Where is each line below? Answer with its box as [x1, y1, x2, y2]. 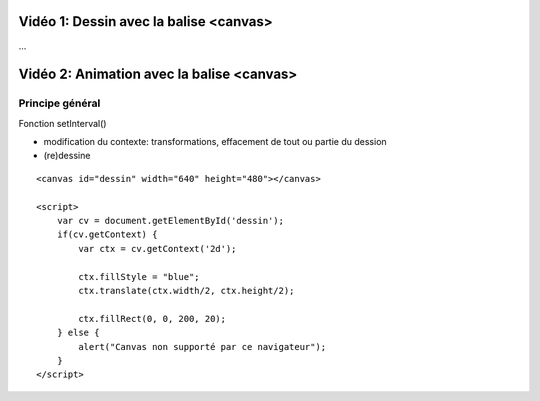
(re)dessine [43, 150, 91, 162]
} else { [56, 327, 100, 339]
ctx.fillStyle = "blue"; [78, 271, 200, 282]
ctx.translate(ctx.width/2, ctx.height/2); [78, 285, 295, 296]
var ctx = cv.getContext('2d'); [78, 243, 237, 254]
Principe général [18, 96, 101, 110]
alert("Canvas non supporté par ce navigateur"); [78, 341, 327, 352]
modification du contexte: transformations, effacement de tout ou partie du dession [43, 136, 387, 148]
